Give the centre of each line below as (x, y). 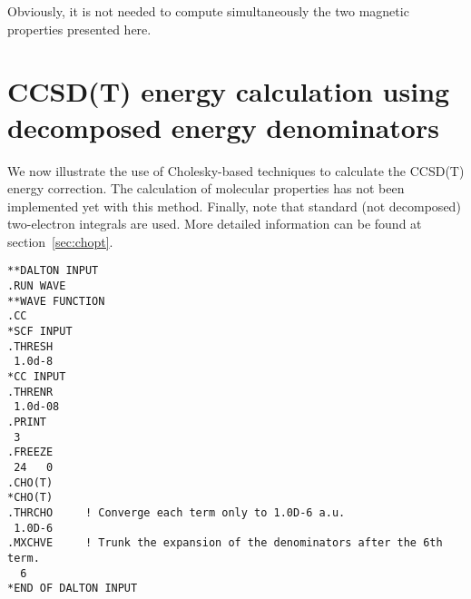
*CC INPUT (37, 377)
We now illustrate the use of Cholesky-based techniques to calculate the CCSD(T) (236, 170)
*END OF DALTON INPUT (73, 589)
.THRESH (30, 346)
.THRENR (30, 392)
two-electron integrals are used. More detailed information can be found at (215, 224)
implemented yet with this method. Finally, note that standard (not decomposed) (234, 206)
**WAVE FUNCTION (56, 301)
